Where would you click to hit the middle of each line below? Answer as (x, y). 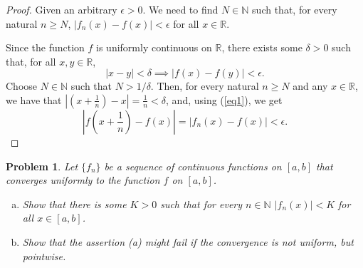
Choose (22, 86)
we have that (34, 99)
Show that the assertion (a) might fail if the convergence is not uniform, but (188, 241)
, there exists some (262, 47)
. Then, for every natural (205, 86)
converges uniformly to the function (83, 180)
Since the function (45, 47)
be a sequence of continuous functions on (193, 166)
